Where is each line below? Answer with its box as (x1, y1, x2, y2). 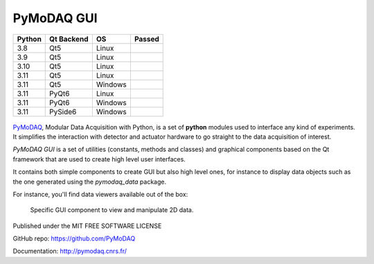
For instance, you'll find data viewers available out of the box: (12, 190, 188, 198)
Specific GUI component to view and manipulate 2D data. (30, 206, 194, 214)
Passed (134, 34, 159, 44)
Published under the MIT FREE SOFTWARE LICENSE (12, 222, 162, 230)
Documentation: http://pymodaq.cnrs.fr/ (12, 247, 127, 256)
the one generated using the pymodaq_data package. (12, 177, 167, 186)
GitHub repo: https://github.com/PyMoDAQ (12, 234, 136, 243)
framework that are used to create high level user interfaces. (12, 155, 186, 163)
